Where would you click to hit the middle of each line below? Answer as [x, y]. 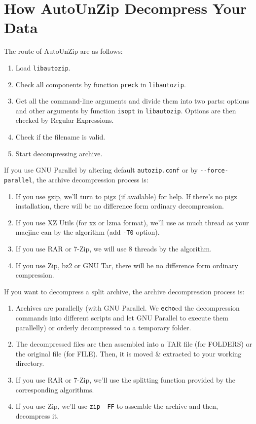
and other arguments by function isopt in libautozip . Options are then [126, 110]
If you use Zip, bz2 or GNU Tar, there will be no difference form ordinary [127, 265]
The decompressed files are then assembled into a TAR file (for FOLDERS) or [134, 344]
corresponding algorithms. [55, 389]
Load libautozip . [43, 67]
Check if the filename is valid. [60, 137]
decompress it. [37, 415]
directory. [30, 363]
